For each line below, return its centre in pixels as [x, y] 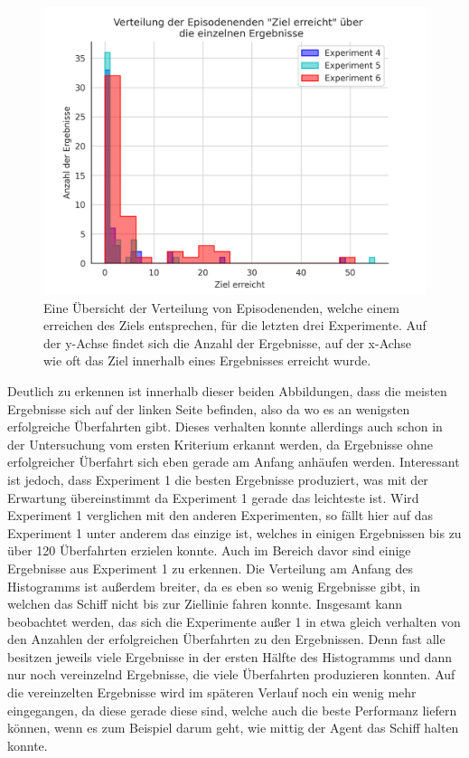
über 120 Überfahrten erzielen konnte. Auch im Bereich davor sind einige [209, 550]
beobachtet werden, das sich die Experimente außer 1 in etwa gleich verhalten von [234, 621]
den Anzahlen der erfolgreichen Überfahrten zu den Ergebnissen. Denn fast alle [226, 639]
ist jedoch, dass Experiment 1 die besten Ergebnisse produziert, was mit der [218, 479]
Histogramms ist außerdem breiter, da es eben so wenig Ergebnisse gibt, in [214, 586]
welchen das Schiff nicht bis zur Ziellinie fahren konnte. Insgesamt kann [205, 604]
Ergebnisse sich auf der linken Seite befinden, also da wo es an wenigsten [209, 408]
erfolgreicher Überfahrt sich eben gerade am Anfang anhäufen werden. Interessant [234, 462]
